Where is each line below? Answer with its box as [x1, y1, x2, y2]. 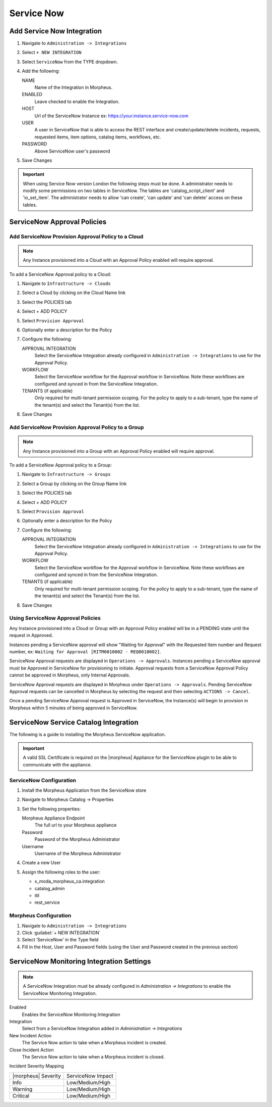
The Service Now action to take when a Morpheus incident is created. [22, 1040, 167, 1046]
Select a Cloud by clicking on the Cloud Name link [22, 290, 126, 296]
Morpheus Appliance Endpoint [22, 815, 85, 821]
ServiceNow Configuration [9, 777, 77, 784]
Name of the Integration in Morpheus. [34, 84, 113, 90]
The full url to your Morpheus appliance [34, 822, 117, 828]
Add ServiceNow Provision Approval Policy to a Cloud [9, 233, 144, 240]
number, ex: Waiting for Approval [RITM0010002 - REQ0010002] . [9, 648, 161, 654]
